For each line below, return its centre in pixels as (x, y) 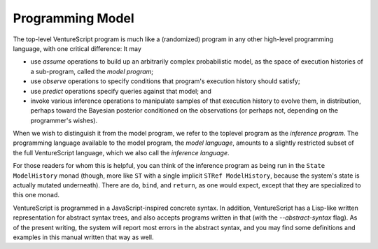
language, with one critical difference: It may (77, 48)
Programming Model (73, 18)
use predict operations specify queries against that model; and (121, 91)
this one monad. (36, 195)
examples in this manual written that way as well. (83, 237)
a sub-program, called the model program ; (92, 71)
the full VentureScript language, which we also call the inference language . (121, 152)
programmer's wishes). (64, 120)
